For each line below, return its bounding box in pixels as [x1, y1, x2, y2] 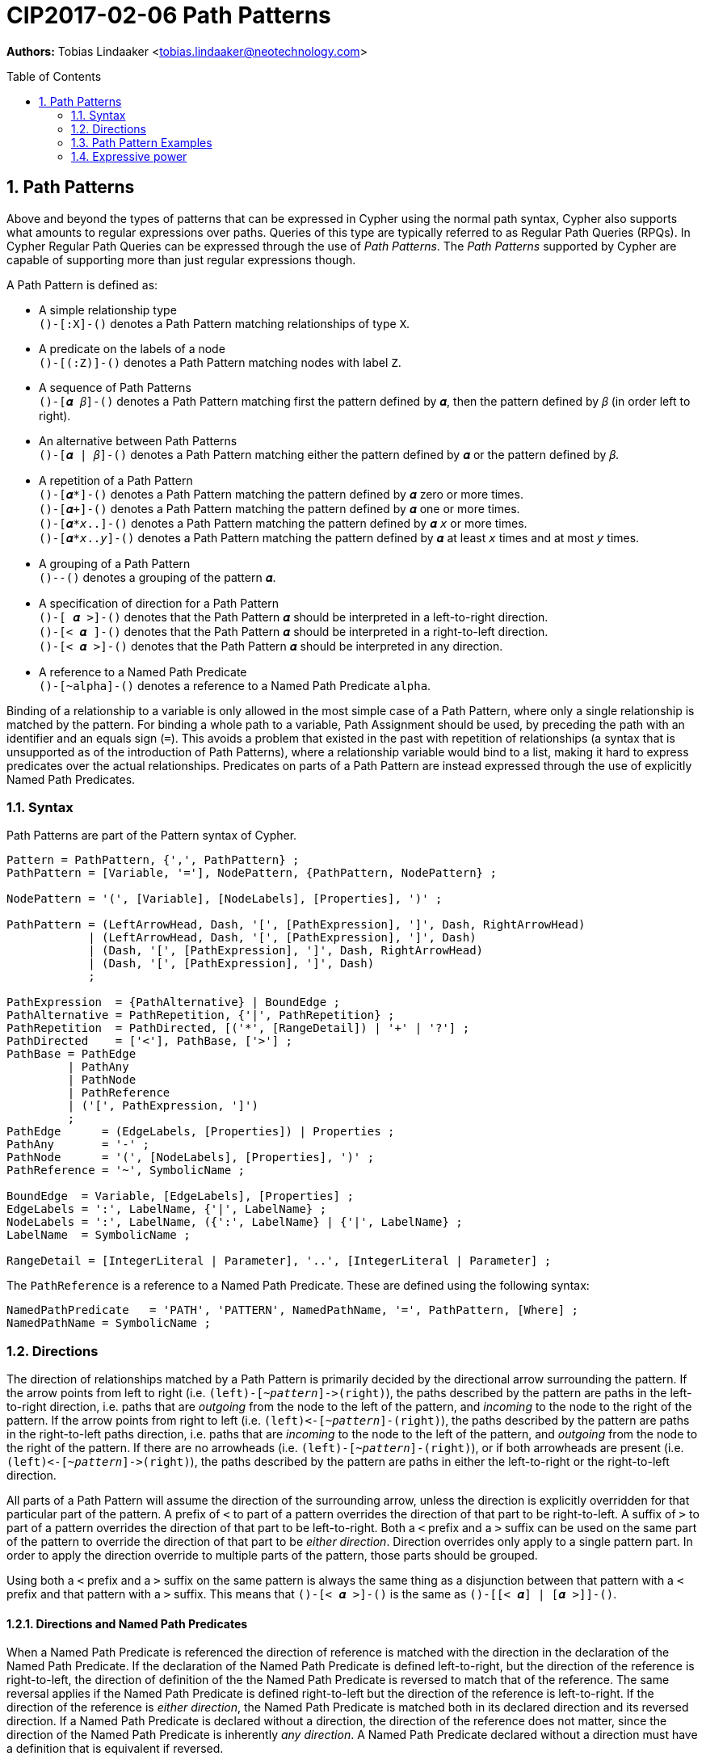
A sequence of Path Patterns [39, 380, 191, 394]
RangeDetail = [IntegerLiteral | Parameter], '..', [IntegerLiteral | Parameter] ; [6, 1254, 552, 1268]
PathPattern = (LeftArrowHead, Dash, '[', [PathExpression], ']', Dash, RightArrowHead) [6, 918, 586, 932]
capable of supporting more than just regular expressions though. [6, 252, 356, 267]
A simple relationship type [39, 302, 177, 317]
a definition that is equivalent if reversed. [6, 1741, 224, 1756]
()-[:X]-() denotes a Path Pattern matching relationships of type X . [39, 316, 410, 331]
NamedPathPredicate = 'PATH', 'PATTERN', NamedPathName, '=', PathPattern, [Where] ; [6, 1303, 579, 1317]
